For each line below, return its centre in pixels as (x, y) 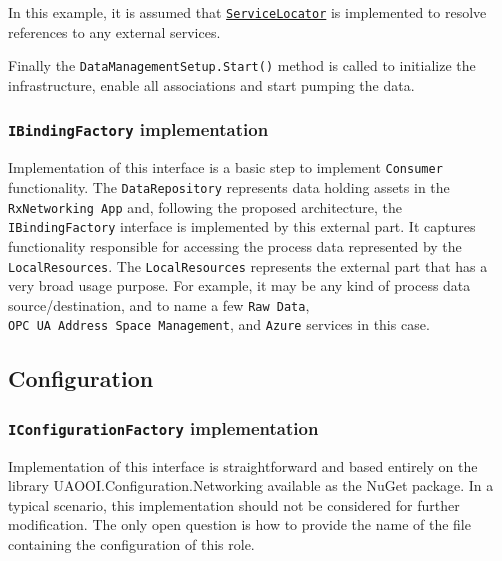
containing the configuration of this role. (131, 544)
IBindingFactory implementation (138, 129)
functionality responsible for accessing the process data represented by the (235, 245)
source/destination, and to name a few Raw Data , (159, 304)
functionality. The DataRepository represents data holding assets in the (229, 186)
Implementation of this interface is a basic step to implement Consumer (225, 167)
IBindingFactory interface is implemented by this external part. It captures (242, 226)
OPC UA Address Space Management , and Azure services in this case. (219, 324)
